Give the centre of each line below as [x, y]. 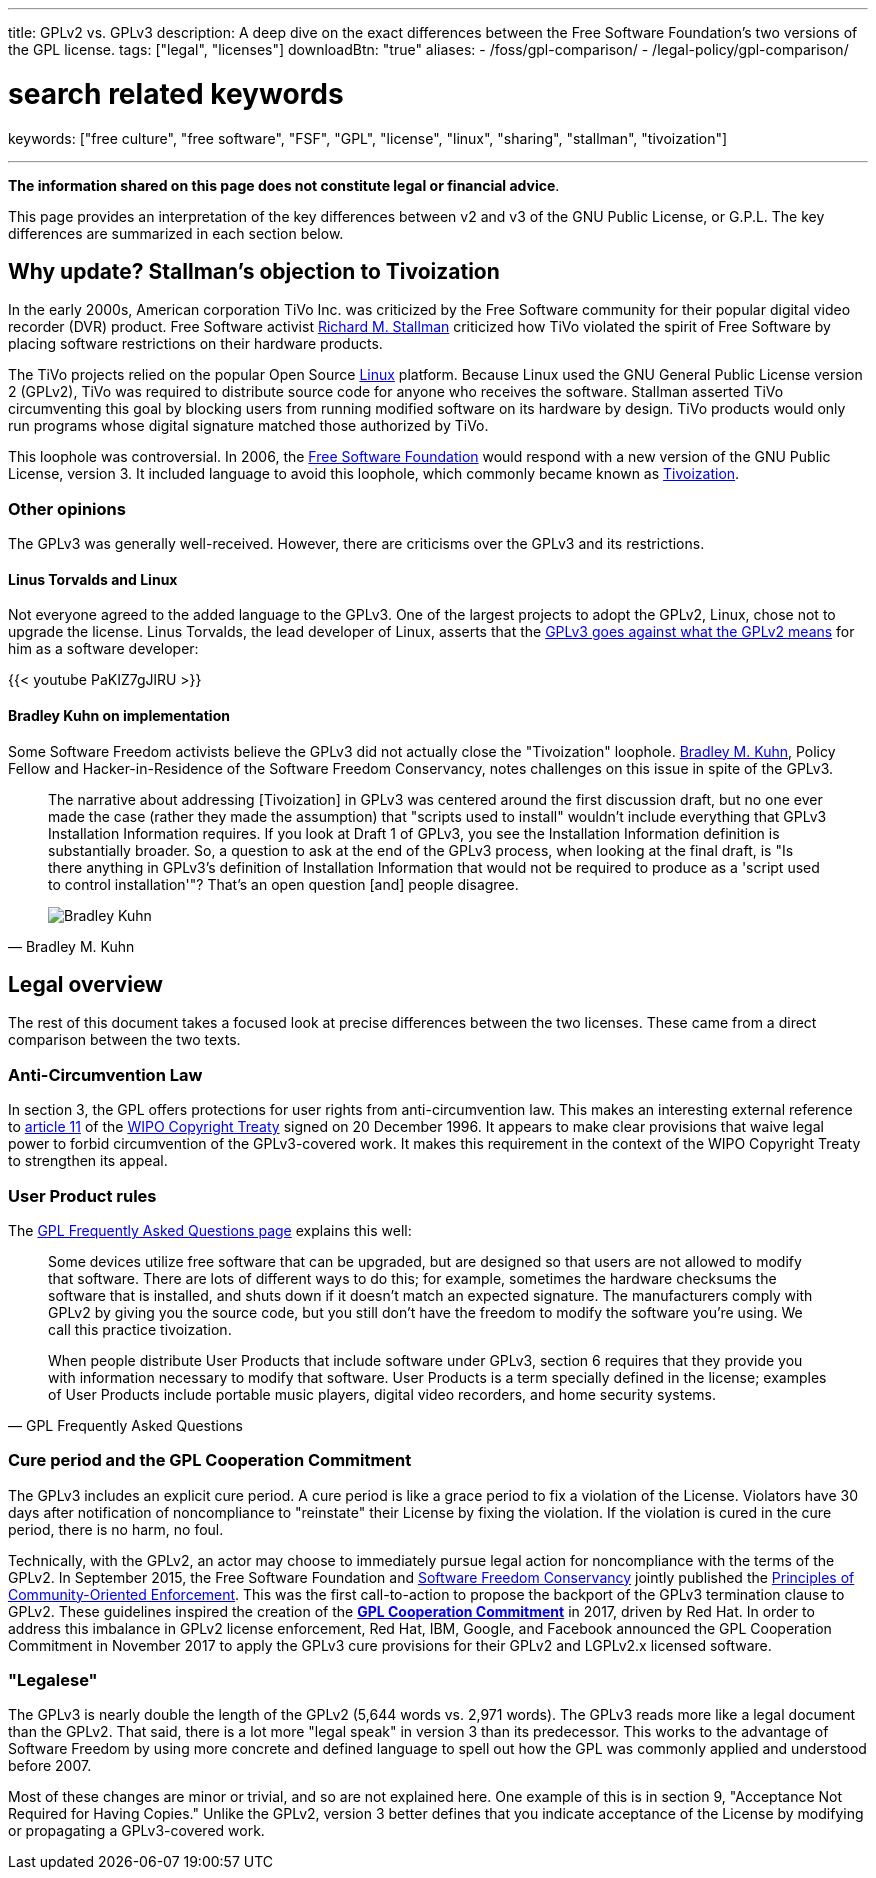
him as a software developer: [103, 649]
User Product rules [82, 1195]
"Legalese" [53, 1680]
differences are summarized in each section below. [176, 233]
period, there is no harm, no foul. [116, 1529]
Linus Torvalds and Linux [93, 579]
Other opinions [67, 508]
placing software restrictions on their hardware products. [195, 344]
